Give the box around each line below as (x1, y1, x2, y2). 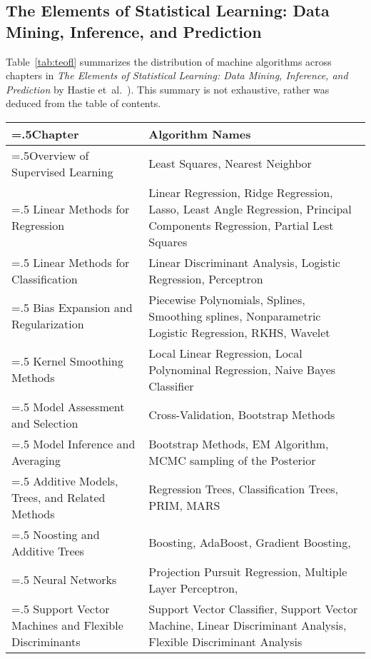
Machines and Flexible (11, 616, 123, 633)
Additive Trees (11, 542, 84, 559)
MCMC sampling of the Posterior (148, 451, 316, 468)
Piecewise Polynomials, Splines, (148, 291, 305, 308)
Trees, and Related (11, 488, 106, 505)
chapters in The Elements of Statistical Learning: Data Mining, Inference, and (6, 68, 348, 83)
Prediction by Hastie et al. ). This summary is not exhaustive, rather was (6, 81, 330, 96)
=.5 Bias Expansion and (11, 299, 133, 316)
